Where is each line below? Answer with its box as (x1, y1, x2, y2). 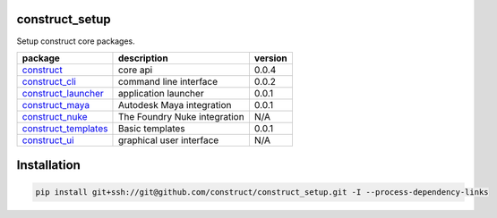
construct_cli (21, 75, 76, 88)
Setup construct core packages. (16, 36, 136, 46)
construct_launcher (21, 87, 105, 99)
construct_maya (21, 98, 90, 111)
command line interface (117, 75, 219, 88)
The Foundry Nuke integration (117, 110, 245, 122)
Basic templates (117, 122, 185, 134)
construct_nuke (21, 110, 88, 122)
